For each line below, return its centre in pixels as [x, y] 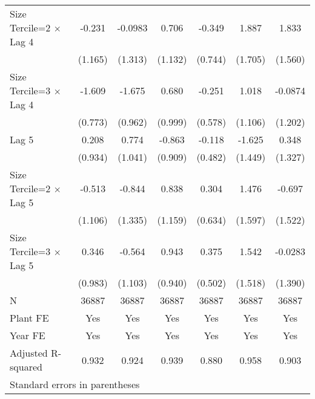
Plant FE [29, 318]
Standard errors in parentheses [75, 384]
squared [26, 367]
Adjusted [29, 353]
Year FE [28, 335]
